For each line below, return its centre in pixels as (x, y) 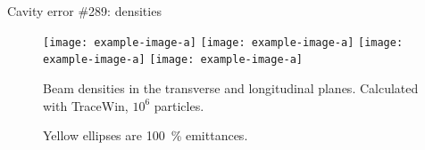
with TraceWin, (86, 105)
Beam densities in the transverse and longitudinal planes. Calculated (231, 87)
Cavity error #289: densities (84, 11)
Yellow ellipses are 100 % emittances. (146, 135)
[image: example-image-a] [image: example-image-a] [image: (223, 42)
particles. (179, 105)
